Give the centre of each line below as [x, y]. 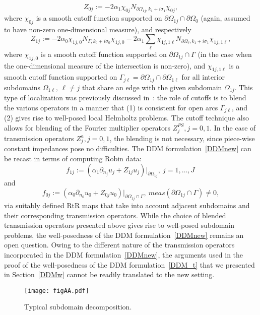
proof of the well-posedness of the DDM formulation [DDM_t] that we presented [129, 264]
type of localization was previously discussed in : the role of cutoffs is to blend [125, 98]
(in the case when [225, 54]
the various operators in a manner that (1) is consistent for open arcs [111, 107]
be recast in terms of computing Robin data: [73, 159]
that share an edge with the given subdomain [152, 87]
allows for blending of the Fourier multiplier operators [87, 127]
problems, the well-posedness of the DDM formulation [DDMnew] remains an [124, 235]
